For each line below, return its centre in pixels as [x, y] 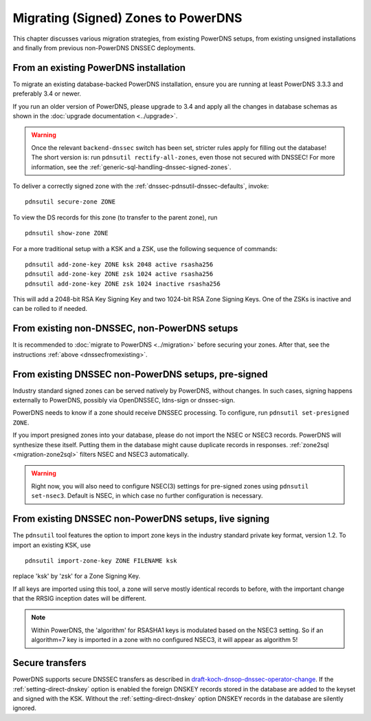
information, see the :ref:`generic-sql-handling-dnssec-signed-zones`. [131, 167]
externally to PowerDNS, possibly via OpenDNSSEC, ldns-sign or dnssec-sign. [124, 400]
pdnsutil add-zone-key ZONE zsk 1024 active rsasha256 [119, 274]
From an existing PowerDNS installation [99, 68]
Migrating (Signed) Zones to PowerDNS [127, 18]
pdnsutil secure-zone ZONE [70, 202]
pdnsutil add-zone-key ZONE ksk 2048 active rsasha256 [119, 264]
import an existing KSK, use [52, 545]
